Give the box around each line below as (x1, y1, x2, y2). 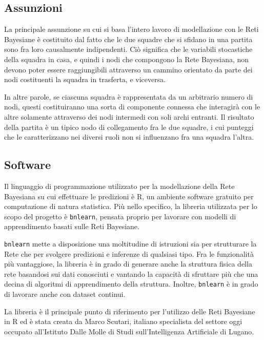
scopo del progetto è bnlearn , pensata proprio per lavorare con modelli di (4, 211, 236, 221)
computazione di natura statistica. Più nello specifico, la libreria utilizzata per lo (4, 201, 257, 212)
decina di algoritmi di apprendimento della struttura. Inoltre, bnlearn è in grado (4, 278, 258, 289)
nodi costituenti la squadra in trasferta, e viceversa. (4, 74, 166, 85)
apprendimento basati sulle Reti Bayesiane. (4, 221, 139, 232)
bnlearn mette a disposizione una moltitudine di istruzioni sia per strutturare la (4, 238, 257, 249)
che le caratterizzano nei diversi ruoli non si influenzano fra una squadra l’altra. (4, 131, 254, 142)
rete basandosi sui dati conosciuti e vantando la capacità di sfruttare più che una (4, 268, 258, 279)
